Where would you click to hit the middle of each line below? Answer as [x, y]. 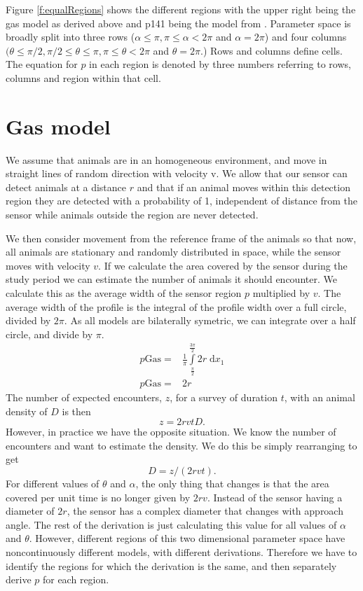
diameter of [30, 511]
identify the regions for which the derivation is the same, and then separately [171, 565]
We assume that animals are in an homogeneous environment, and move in [166, 159]
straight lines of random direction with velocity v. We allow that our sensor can [177, 173]
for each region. [76, 579]
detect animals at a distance [66, 187]
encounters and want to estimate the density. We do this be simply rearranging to [181, 445]
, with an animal [320, 397]
